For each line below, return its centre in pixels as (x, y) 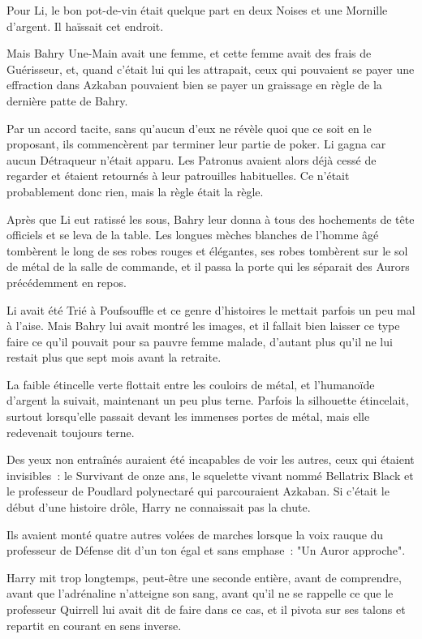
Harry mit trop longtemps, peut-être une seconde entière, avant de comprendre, (204, 577)
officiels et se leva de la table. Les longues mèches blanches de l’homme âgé (193, 235)
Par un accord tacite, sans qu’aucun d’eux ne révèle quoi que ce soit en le (189, 128)
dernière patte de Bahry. (67, 100)
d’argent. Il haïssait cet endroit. (85, 26)
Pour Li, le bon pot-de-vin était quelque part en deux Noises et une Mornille (197, 10)
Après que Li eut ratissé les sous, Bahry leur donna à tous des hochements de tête (211, 219)
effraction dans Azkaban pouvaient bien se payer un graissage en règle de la (194, 85)
